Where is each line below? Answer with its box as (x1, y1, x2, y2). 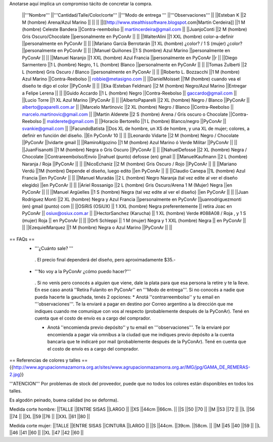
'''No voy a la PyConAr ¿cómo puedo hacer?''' (34, 268, 131, 274)
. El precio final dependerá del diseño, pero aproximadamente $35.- (34, 257, 176, 263)
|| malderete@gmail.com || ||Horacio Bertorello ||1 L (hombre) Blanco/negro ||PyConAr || (42, 118, 226, 124)
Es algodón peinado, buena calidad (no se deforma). (9, 397, 119, 403)
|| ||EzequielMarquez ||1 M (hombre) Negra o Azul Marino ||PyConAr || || (22, 225, 172, 231)
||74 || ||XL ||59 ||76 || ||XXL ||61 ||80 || (9, 413, 90, 419)
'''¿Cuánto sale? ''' (34, 245, 73, 251)
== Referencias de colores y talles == (9, 357, 88, 363)
